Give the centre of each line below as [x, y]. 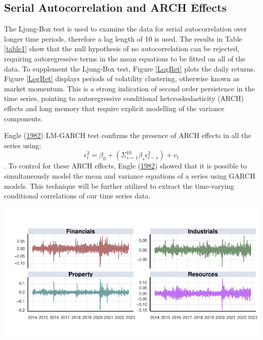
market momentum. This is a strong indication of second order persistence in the [129, 88]
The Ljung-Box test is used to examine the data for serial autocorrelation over [125, 29]
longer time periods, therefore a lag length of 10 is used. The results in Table [123, 38]
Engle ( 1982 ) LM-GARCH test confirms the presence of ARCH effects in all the [128, 135]
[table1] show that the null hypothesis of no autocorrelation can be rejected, [122, 48]
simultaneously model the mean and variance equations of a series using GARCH [130, 175]
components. [24, 118]
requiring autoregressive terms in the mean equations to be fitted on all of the [125, 58]
